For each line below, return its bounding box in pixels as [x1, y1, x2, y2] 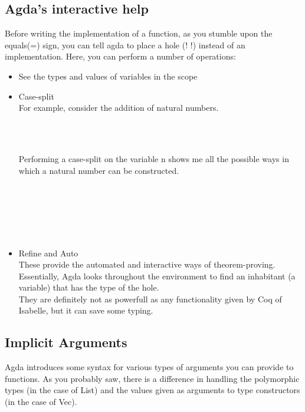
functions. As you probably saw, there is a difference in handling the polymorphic [5, 372, 300, 384]
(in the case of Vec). [5, 395, 77, 408]
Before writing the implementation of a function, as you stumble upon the [5, 27, 273, 39]
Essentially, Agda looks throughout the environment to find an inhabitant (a [18, 269, 296, 282]
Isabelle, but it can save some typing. [18, 304, 153, 317]
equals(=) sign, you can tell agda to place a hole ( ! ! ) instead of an [5, 38, 245, 51]
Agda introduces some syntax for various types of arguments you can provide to [5, 361, 294, 373]
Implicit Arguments [5, 333, 127, 351]
